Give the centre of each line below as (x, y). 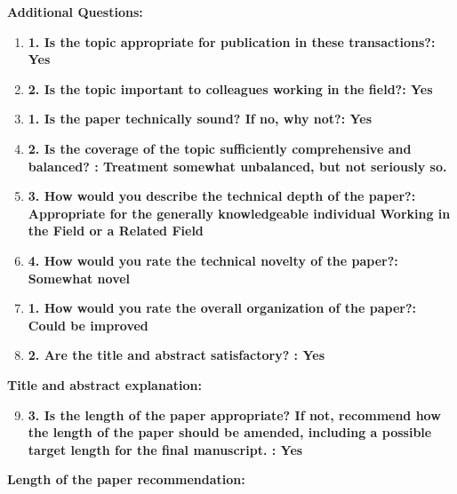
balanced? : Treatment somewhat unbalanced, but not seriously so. (237, 166)
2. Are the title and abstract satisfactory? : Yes (176, 355)
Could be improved (88, 325)
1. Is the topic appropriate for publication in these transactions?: (232, 41)
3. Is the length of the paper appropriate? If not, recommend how (234, 414)
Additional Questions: (75, 12)
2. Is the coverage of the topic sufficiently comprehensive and (220, 148)
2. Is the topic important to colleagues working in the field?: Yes (230, 88)
